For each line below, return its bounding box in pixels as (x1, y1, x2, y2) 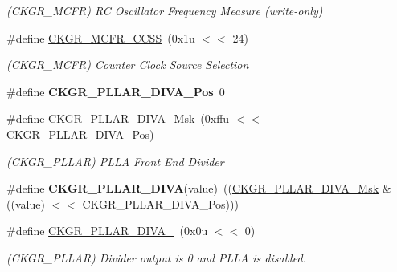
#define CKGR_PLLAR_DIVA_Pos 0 (6, 83, 225, 99)
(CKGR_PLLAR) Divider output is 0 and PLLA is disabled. (6, 249, 306, 266)
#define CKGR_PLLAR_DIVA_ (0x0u (6, 222, 208, 239)
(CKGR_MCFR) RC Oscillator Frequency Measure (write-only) (6, 2, 323, 18)
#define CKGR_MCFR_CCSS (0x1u (6, 29, 195, 46)
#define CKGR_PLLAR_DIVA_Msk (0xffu (6, 110, 230, 127)
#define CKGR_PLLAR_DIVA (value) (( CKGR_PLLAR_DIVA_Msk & (6, 180, 391, 197)
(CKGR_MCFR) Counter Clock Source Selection (6, 56, 249, 73)
